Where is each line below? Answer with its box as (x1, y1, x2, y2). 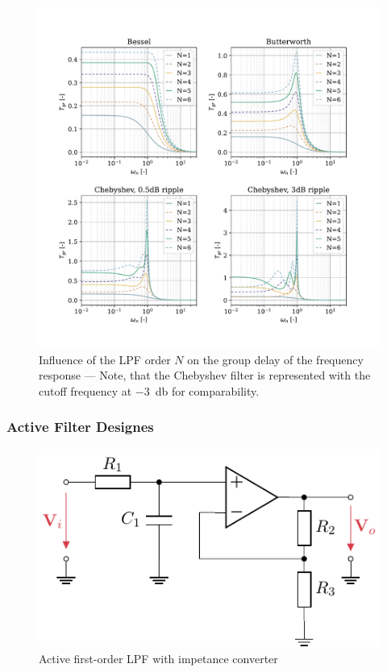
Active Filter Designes (6, 417, 154, 437)
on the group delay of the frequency (187, 351, 364, 367)
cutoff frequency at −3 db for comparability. (39, 382, 260, 399)
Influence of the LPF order (39, 351, 171, 367)
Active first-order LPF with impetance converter (39, 649, 278, 666)
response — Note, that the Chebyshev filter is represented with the (39, 367, 371, 384)
